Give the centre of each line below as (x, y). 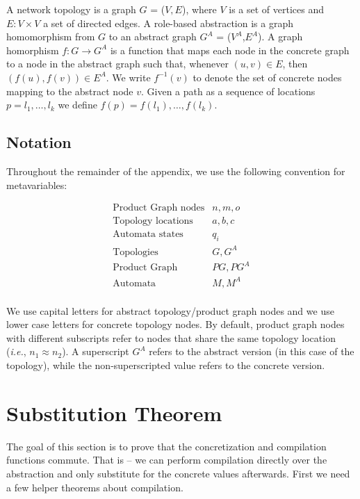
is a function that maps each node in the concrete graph (230, 50)
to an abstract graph (153, 36)
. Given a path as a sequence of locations (228, 91)
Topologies (136, 252)
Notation (39, 142)
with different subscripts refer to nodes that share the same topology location (171, 337)
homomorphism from (51, 36)
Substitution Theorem (114, 412)
